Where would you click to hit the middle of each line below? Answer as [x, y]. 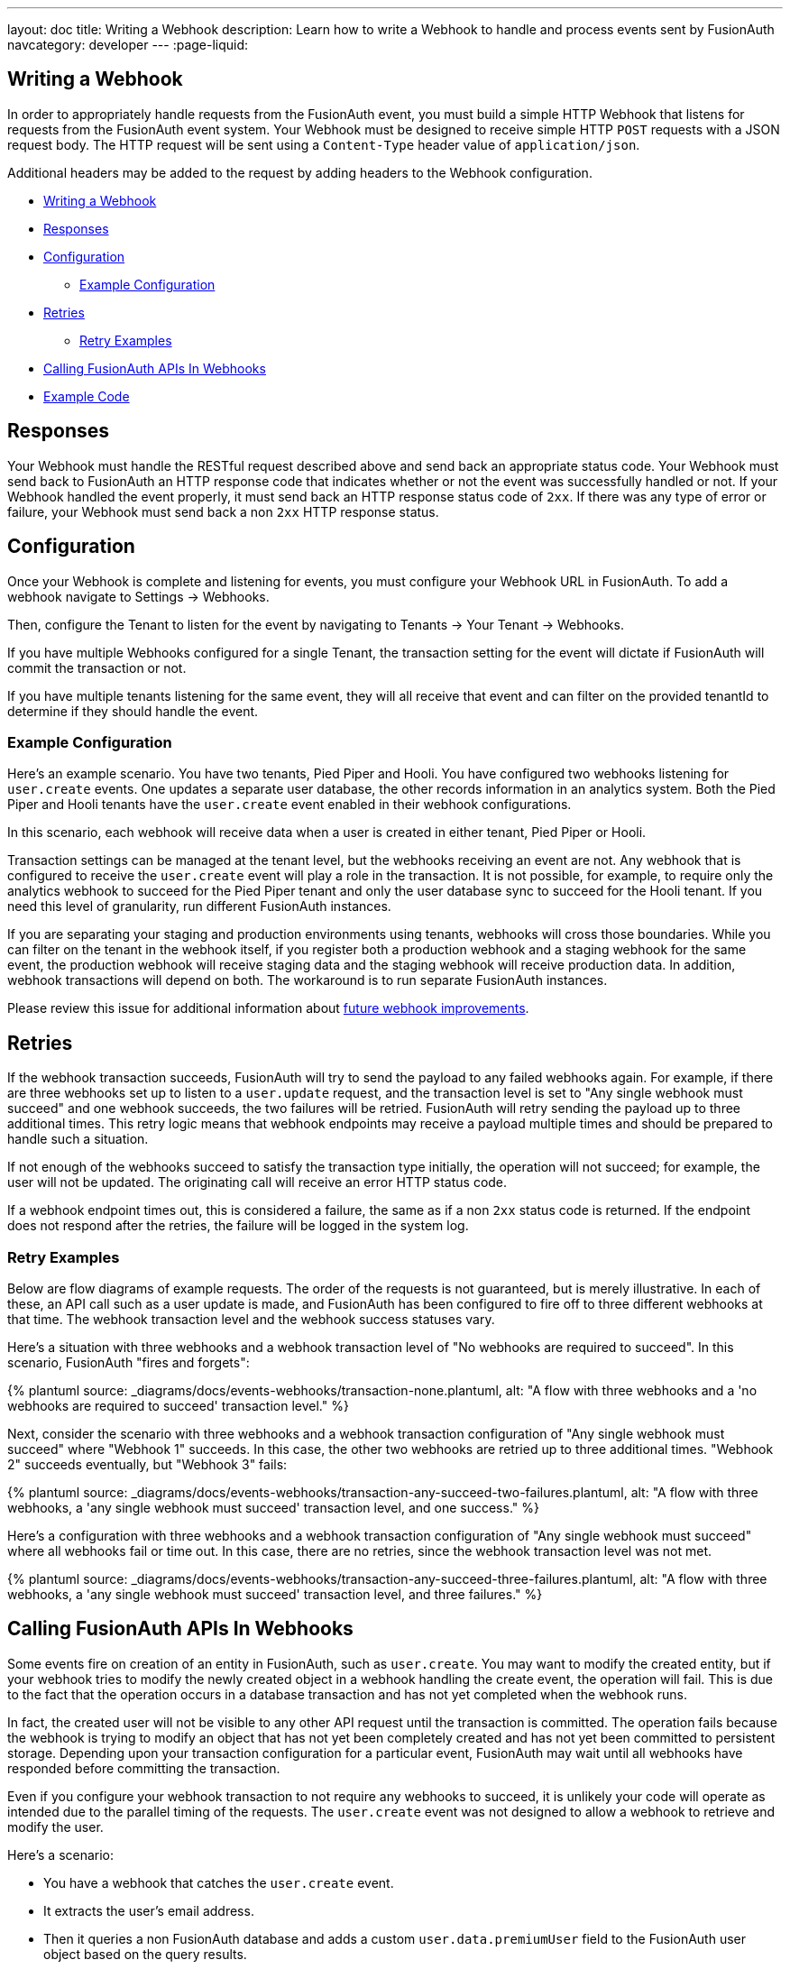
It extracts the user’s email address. [149, 1910]
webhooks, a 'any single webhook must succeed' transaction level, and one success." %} [273, 1507]
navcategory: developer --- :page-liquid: [128, 45]
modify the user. [55, 1826]
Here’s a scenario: [61, 1854]
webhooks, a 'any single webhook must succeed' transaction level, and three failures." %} [275, 1594]
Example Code [87, 396]
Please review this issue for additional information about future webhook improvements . [268, 1008]
